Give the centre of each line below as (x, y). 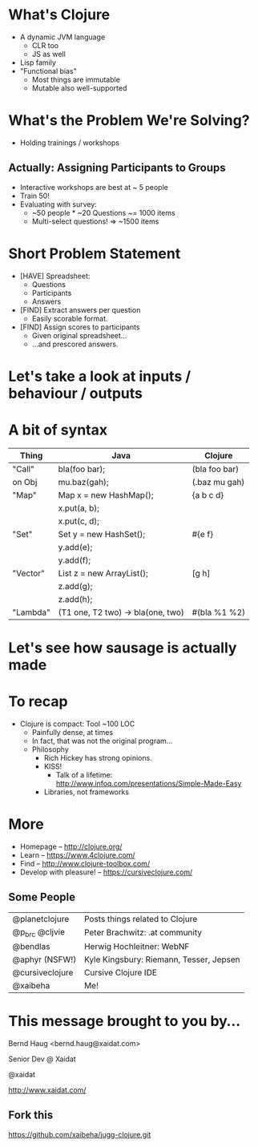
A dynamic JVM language (62, 37)
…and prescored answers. (75, 344)
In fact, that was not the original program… (102, 741)
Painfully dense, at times (73, 732)
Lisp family (38, 63)
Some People (42, 897)
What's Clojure (59, 15)
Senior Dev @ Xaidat (42, 1059)
